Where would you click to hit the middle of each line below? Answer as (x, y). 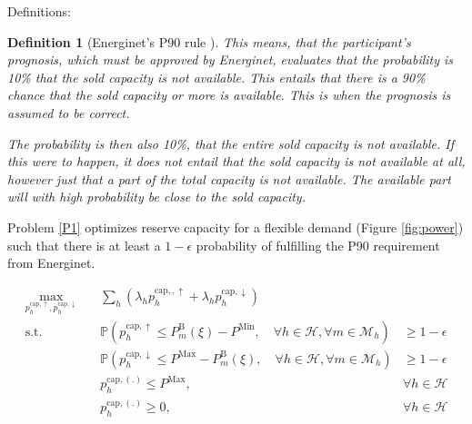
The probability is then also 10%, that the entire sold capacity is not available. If (231, 143)
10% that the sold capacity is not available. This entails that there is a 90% (216, 77)
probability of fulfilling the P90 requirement (318, 245)
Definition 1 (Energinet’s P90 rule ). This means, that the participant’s (209, 41)
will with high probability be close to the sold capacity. (156, 197)
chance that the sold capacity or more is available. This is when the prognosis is (229, 95)
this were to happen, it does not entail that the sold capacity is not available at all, (236, 161)
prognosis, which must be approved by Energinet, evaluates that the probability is (231, 59)
